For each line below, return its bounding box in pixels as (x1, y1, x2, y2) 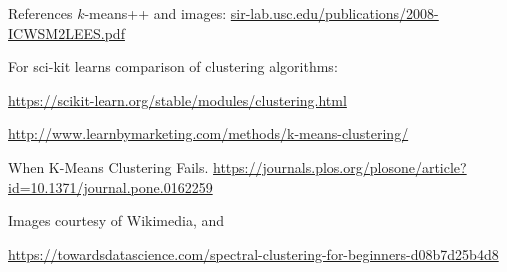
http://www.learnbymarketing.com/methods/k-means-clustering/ (8, 123, 409, 144)
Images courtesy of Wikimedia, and (8, 210, 225, 231)
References (8, 3, 73, 23)
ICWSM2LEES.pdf (8, 22, 125, 43)
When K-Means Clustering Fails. (8, 156, 209, 177)
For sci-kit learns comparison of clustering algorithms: (8, 56, 338, 77)
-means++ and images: (84, 3, 227, 23)
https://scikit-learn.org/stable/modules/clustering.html (8, 89, 347, 110)
